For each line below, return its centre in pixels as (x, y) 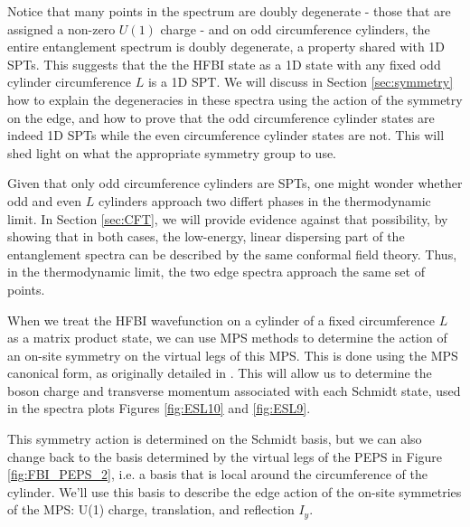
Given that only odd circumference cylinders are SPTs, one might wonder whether (235, 183)
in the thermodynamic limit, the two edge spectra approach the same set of (216, 272)
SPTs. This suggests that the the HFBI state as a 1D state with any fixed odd (224, 64)
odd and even (45, 200)
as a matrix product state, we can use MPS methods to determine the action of (227, 338)
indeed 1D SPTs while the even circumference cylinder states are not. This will (226, 135)
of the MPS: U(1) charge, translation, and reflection (151, 509)
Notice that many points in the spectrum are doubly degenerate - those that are (229, 11)
